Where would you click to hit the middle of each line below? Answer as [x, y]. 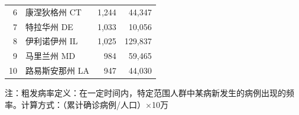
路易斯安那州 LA [57, 70]
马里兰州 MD [51, 56]
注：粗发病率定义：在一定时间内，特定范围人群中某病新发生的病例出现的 [145, 93]
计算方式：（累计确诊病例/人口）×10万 [95, 104]
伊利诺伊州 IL [52, 41]
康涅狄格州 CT [53, 11]
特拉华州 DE [49, 26]
